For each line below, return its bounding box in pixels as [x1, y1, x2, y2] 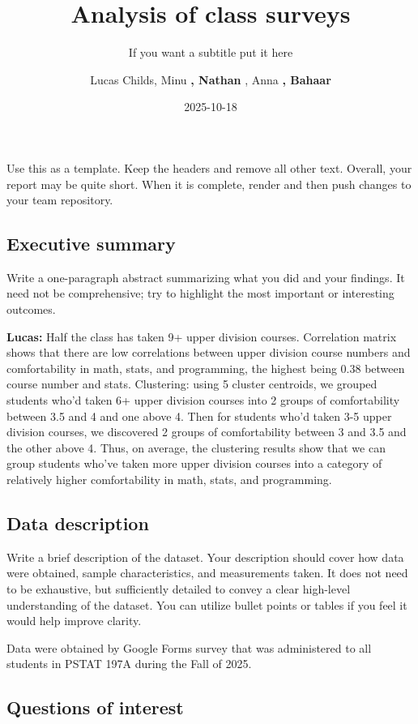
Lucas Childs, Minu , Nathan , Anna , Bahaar [90, 71, 331, 88]
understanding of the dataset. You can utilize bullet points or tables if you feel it [6, 596, 407, 613]
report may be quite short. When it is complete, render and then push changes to [6, 175, 412, 192]
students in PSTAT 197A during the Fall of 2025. [6, 655, 252, 672]
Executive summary [6, 231, 176, 256]
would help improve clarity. [6, 612, 142, 629]
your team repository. [6, 191, 113, 208]
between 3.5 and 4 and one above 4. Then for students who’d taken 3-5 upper [6, 407, 392, 424]
